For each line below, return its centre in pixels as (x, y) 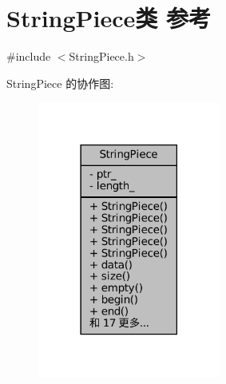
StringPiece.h (101, 56)
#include (29, 56)
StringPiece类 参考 (109, 18)
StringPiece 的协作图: (60, 83)
